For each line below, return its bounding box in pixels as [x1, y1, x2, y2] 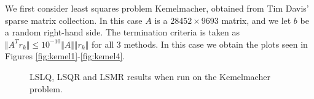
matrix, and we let [221, 13, 291, 26]
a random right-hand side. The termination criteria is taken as [5, 26, 240, 38]
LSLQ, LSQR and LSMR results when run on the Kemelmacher [29, 70, 270, 82]
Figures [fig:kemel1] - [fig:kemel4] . [5, 50, 125, 62]
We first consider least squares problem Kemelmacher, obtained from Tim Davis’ [5, 2, 309, 14]
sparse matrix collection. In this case [5, 13, 143, 26]
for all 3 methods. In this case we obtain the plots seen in [91, 37, 308, 50]
